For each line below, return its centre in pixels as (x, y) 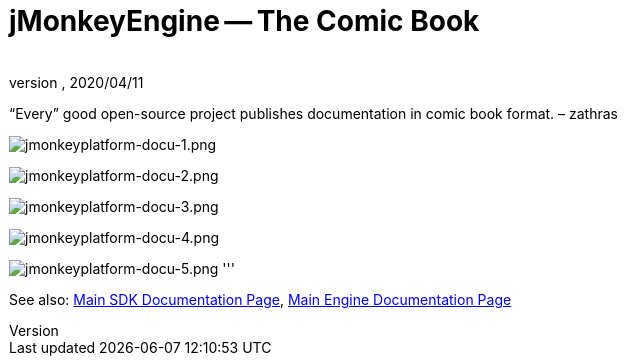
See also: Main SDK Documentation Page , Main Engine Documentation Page (260, 299)
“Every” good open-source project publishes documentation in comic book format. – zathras (313, 113)
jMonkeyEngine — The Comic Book (244, 21)
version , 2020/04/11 (76, 82)
